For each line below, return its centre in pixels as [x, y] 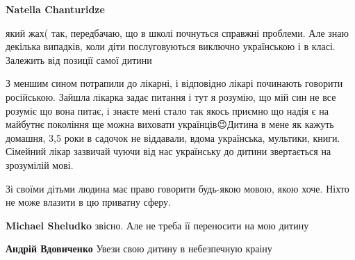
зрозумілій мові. [40, 164]
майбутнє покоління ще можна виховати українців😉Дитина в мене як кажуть [170, 124]
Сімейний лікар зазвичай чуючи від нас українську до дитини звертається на [168, 151]
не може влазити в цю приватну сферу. [88, 202]
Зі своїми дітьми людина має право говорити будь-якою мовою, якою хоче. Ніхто [177, 188]
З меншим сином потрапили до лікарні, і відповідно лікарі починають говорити [174, 83]
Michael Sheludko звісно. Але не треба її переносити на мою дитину [157, 225]
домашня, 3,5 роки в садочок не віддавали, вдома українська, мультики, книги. [173, 137]
